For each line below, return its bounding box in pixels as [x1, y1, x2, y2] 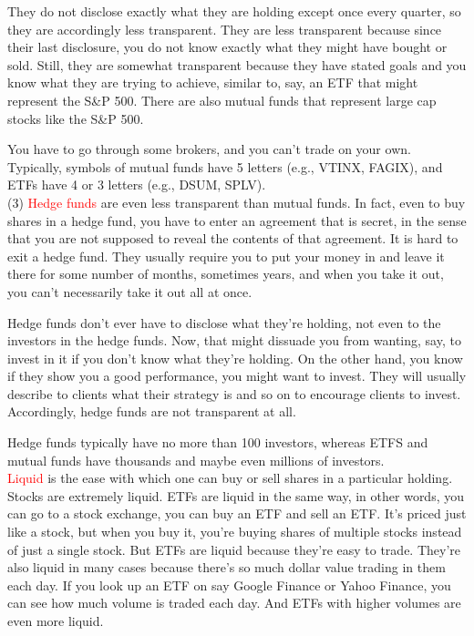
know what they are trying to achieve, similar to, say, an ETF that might [7, 73, 418, 92]
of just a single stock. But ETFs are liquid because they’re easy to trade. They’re [7, 539, 461, 559]
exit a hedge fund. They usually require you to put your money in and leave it [7, 246, 445, 265]
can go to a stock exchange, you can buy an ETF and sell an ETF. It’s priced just [7, 504, 467, 523]
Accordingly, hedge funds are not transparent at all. [7, 402, 296, 421]
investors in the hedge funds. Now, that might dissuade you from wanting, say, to [7, 331, 461, 350]
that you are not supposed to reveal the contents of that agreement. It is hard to [7, 229, 459, 248]
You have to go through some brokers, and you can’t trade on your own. [7, 139, 411, 159]
